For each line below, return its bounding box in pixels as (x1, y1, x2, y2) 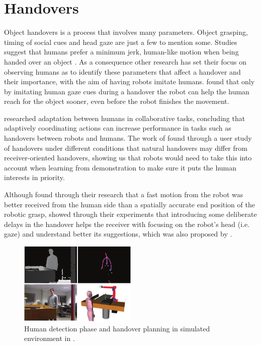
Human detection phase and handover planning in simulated (24, 323, 210, 333)
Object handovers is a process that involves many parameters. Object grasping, (4, 27, 248, 37)
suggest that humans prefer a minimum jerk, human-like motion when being (4, 46, 239, 57)
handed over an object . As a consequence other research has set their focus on (4, 56, 247, 67)
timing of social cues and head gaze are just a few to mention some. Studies (4, 36, 237, 47)
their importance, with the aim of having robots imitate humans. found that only (4, 76, 255, 87)
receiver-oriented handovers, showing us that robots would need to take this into (4, 152, 252, 163)
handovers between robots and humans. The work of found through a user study (4, 133, 252, 143)
